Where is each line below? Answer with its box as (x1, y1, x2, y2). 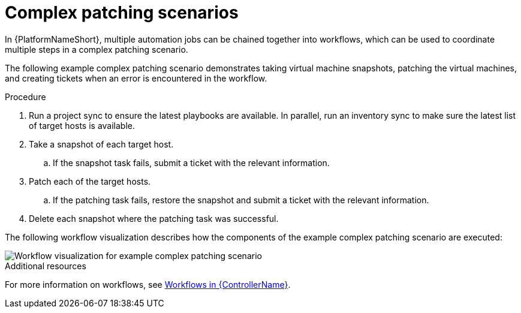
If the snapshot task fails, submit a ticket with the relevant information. (53, 157, 330, 168)
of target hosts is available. (29, 120, 135, 131)
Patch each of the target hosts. (29, 176, 151, 186)
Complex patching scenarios (5, 2, 239, 23)
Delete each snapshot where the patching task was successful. (29, 213, 279, 224)
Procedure (5, 91, 46, 102)
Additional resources (5, 260, 86, 271)
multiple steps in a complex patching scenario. (5, 44, 188, 55)
